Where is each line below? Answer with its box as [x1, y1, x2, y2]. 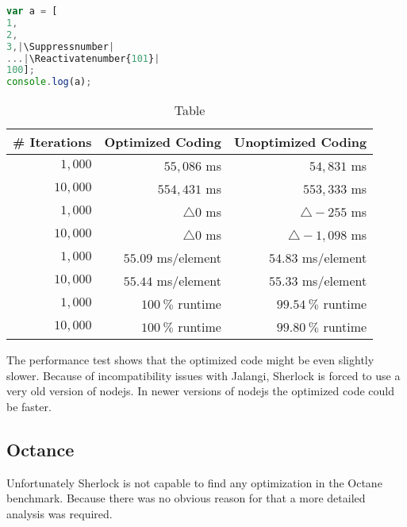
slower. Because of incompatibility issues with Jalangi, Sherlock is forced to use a [6, 367, 401, 383]
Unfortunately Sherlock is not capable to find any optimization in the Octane [6, 474, 382, 490]
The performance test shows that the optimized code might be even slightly [6, 352, 374, 368]
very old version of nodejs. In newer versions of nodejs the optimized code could [6, 383, 394, 399]
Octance [6, 437, 75, 461]
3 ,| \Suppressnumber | [6, 40, 115, 52]
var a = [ [6, 6, 58, 17]
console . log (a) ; [6, 76, 92, 88]
